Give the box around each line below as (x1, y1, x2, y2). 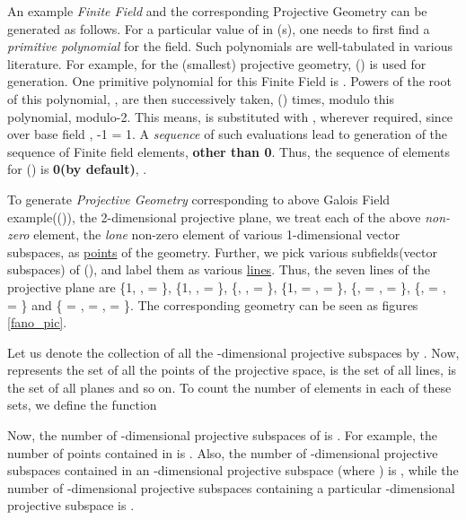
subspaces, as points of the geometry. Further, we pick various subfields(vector (7, 242, 437, 261)
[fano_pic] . (7, 313, 67, 332)
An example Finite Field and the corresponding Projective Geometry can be (7, 2, 427, 20)
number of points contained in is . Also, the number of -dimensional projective (7, 443, 438, 462)
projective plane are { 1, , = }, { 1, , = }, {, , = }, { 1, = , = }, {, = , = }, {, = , (7, 277, 446, 296)
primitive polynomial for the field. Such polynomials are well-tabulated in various (7, 37, 453, 56)
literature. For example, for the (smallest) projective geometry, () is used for (7, 54, 426, 73)
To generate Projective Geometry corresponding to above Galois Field (7, 189, 391, 208)
